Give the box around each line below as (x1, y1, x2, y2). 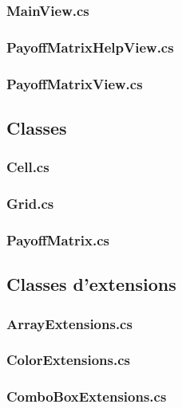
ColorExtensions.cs (6, 350, 131, 370)
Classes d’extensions (6, 272, 176, 296)
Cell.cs (6, 157, 49, 177)
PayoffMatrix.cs (6, 229, 109, 249)
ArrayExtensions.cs (6, 313, 133, 333)
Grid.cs (6, 194, 54, 214)
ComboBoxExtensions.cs (6, 386, 167, 406)
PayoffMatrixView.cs (6, 73, 143, 93)
